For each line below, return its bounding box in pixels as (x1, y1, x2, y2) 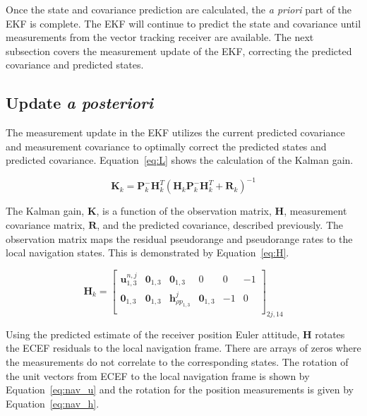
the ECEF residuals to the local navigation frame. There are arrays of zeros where (6, 340, 361, 355)
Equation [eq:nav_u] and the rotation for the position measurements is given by (6, 382, 354, 397)
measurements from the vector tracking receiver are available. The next (6, 30, 314, 44)
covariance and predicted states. (6, 57, 144, 72)
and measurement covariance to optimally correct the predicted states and (6, 138, 327, 153)
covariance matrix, (6, 218, 85, 232)
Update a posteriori (6, 92, 153, 114)
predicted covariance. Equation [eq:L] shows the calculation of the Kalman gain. (6, 153, 354, 167)
